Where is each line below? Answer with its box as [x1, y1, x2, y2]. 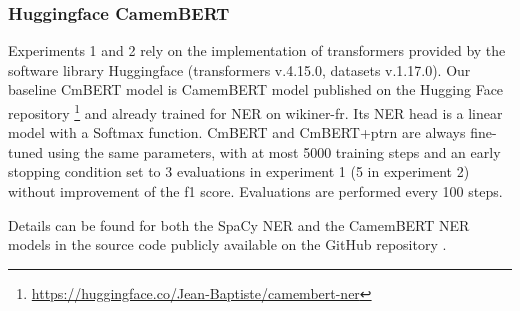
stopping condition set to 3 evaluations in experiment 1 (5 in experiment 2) [8, 161, 470, 182]
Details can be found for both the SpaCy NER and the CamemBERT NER [8, 214, 470, 235]
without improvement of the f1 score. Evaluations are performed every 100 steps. [8, 181, 503, 202]
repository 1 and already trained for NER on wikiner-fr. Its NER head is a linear [8, 100, 503, 123]
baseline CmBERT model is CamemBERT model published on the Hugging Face [8, 79, 504, 100]
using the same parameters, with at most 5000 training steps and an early [47, 141, 501, 162]
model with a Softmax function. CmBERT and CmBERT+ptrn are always [8, 122, 466, 143]
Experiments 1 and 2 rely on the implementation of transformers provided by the [8, 40, 506, 61]
